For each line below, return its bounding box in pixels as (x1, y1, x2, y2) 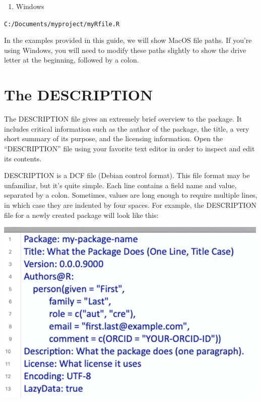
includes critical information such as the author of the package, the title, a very (4, 123, 249, 134)
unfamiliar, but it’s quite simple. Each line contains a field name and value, (4, 180, 237, 190)
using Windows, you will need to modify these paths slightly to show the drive (4, 44, 246, 55)
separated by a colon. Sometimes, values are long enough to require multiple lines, (4, 190, 257, 200)
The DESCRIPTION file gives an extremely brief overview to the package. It (4, 113, 242, 124)
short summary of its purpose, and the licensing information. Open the (4, 133, 223, 144)
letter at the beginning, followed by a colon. (4, 54, 139, 65)
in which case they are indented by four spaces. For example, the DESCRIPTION (4, 199, 257, 210)
